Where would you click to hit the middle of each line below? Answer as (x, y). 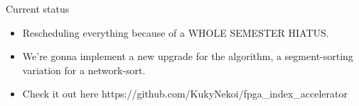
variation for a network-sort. (84, 70)
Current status (38, 8)
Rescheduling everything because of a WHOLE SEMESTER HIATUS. (176, 32)
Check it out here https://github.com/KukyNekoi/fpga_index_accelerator (185, 94)
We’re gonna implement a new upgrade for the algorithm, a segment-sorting (188, 56)
